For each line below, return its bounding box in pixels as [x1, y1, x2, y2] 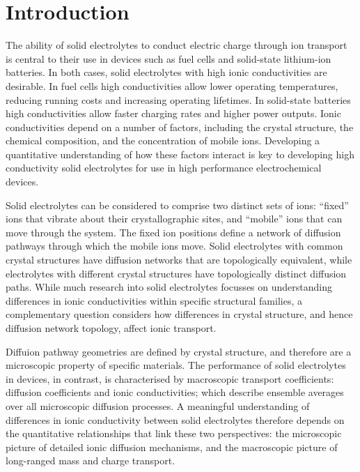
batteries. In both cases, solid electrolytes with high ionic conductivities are [6, 65, 327, 79]
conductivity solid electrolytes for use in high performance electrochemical [6, 160, 322, 175]
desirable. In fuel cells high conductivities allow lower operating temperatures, [6, 78, 338, 93]
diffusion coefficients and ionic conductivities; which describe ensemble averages [6, 385, 344, 399]
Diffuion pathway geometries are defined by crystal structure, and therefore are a [6, 344, 352, 358]
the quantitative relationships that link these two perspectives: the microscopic [6, 426, 342, 441]
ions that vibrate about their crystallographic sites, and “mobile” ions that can [6, 211, 343, 226]
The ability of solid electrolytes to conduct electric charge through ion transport [6, 38, 347, 52]
